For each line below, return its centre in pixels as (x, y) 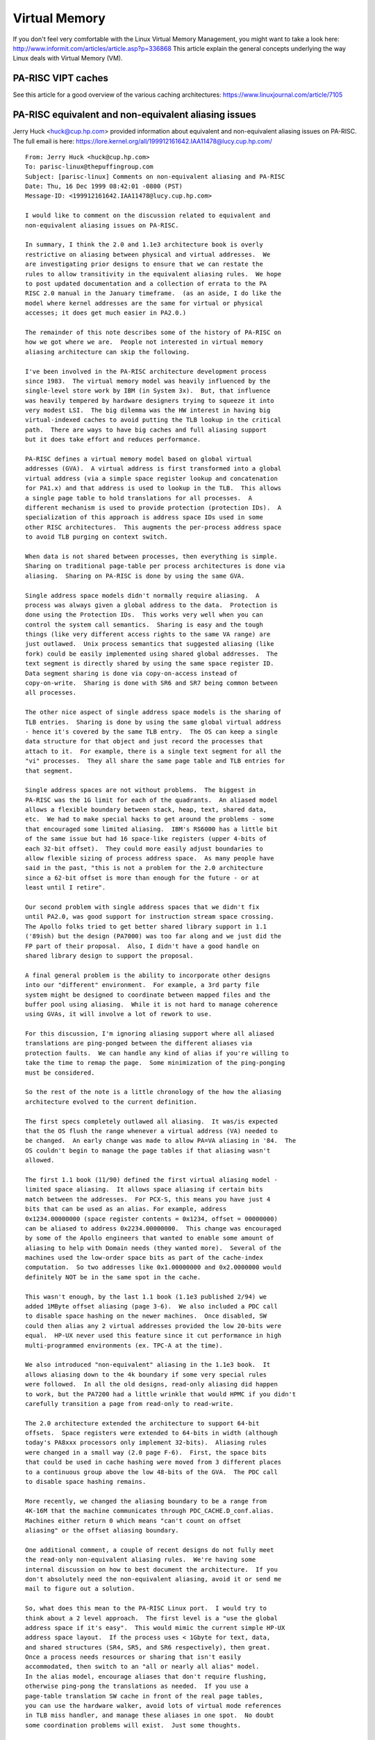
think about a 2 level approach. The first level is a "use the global (151, 1618)
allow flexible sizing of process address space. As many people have (150, 859)
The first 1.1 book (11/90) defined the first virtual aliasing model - (151, 1179)
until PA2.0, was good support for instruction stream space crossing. (150, 917)
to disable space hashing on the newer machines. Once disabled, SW (146, 1316)
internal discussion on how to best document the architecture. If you (151, 1569)
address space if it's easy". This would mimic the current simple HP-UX (155, 1628)
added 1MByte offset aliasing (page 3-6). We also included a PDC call (151, 1306)
